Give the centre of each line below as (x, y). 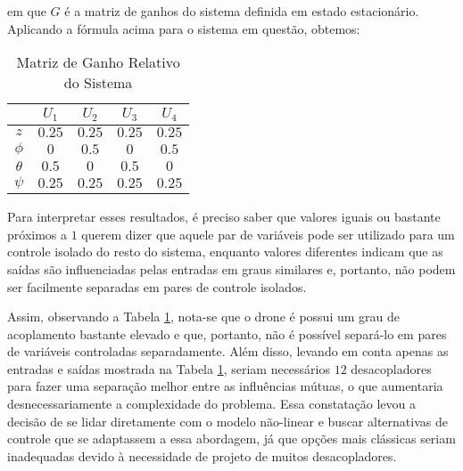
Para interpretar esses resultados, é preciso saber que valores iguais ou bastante (224, 217)
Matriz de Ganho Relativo (98, 62)
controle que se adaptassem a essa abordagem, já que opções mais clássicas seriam (231, 439)
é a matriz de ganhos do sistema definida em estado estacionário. (242, 11)
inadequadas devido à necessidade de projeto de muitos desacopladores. (202, 455)
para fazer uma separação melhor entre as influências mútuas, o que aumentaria (225, 386)
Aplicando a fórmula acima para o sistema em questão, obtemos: (184, 28)
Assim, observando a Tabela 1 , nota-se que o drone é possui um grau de (204, 317)
